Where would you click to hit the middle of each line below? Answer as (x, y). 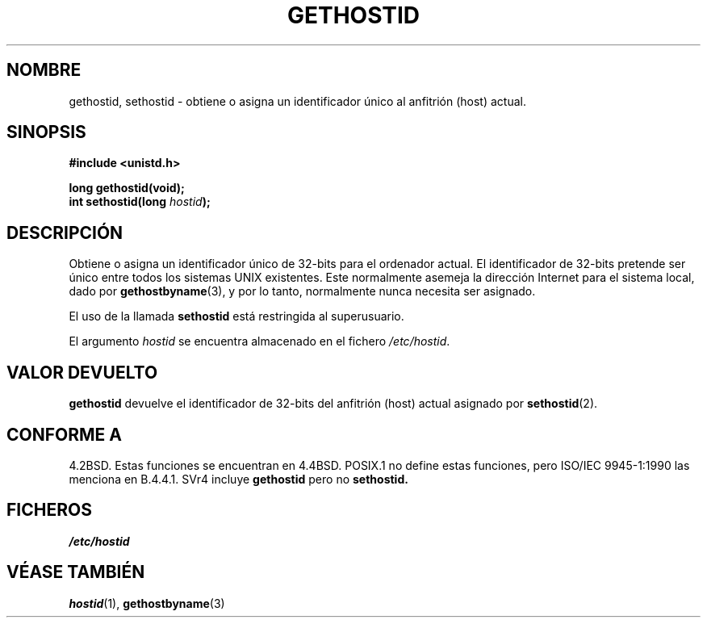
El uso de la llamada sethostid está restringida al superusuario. (236, 316)
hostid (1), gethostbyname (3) (147, 603)
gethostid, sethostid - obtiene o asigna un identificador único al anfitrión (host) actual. (297, 101)
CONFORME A (64, 434)
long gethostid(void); (127, 188)
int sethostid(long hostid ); (140, 202)
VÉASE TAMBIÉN (76, 572)
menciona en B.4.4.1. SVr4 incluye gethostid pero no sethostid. (238, 479)
